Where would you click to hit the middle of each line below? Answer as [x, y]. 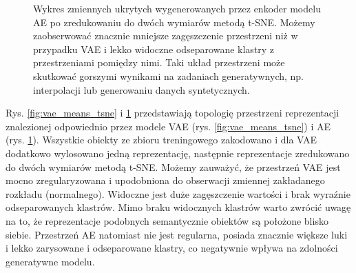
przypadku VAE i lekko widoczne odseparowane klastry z [154, 49]
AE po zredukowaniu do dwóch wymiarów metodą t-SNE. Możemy [174, 22]
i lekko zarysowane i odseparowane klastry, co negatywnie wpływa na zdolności [172, 248]
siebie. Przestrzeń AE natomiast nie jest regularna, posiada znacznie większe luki [177, 234]
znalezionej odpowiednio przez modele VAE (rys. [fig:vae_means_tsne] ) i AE [168, 126]
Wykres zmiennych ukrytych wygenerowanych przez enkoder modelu [177, 8]
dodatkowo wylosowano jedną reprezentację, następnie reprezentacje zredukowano [178, 153]
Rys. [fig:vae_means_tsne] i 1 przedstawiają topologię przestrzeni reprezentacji [172, 113]
